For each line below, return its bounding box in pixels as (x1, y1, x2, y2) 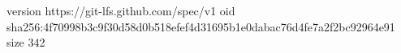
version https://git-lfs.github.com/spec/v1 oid (6, 2, 235, 18)
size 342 (6, 34, 45, 51)
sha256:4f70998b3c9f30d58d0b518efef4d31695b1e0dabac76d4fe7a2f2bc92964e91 (6, 18, 395, 35)
